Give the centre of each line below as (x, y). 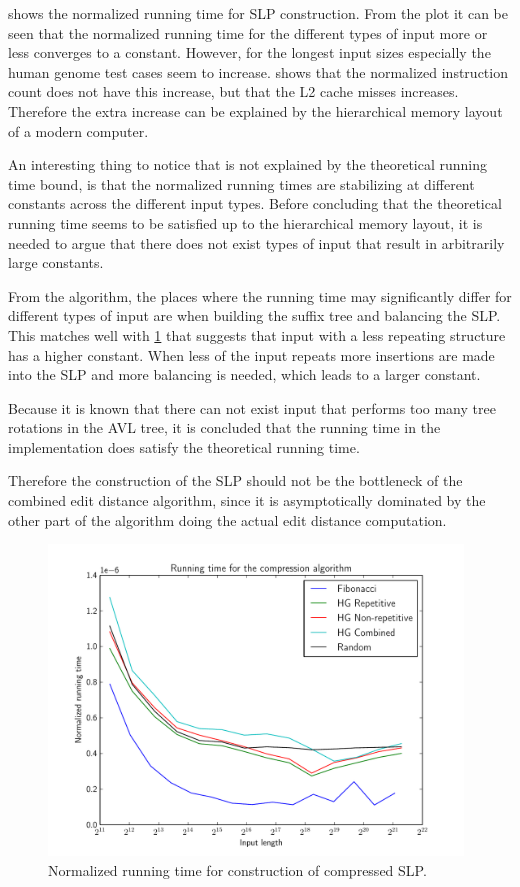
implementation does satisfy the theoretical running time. (184, 446)
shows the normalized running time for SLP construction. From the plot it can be (258, 13)
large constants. (56, 262)
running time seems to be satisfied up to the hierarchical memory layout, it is (245, 222)
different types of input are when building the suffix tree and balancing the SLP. (254, 315)
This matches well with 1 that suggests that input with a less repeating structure (257, 334)
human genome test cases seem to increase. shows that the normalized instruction (258, 71)
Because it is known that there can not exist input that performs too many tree (252, 407)
